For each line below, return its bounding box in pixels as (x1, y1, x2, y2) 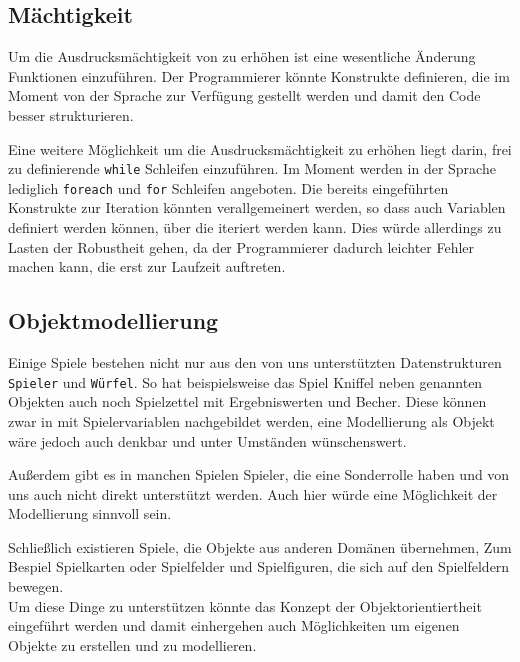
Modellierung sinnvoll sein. (8, 503, 172, 524)
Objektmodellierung (8, 305, 219, 336)
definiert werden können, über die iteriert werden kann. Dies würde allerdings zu (8, 217, 502, 238)
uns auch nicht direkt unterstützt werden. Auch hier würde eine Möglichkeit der (8, 483, 498, 504)
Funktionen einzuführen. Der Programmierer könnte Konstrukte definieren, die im (8, 65, 510, 86)
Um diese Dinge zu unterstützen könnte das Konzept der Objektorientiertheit (8, 595, 482, 616)
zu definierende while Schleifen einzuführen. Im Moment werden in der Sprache (8, 158, 496, 179)
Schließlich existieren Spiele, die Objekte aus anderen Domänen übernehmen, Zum (8, 536, 512, 557)
